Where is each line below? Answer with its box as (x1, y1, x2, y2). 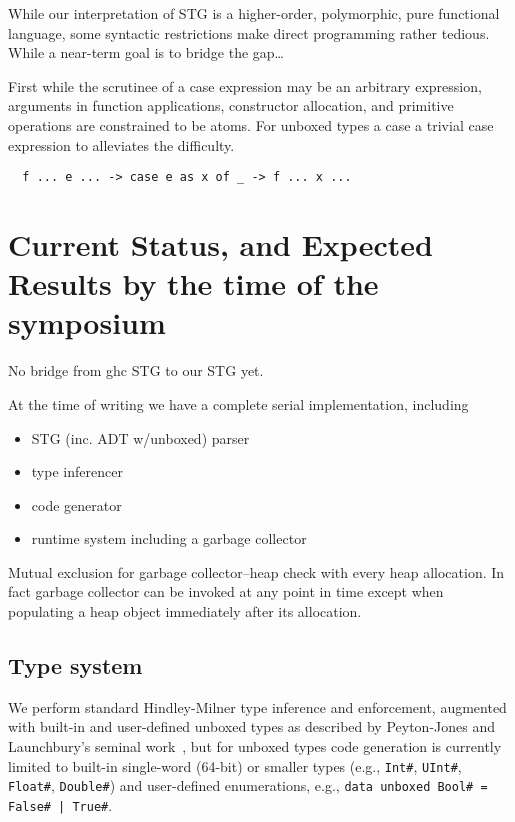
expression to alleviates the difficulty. (8, 134, 235, 155)
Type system (8, 650, 143, 681)
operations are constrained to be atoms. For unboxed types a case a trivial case (8, 114, 494, 135)
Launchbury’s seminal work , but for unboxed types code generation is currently (8, 736, 502, 757)
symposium (8, 302, 166, 343)
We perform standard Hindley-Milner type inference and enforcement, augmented (8, 696, 507, 717)
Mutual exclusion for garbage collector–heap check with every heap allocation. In (8, 561, 505, 582)
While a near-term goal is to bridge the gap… (8, 42, 284, 63)
